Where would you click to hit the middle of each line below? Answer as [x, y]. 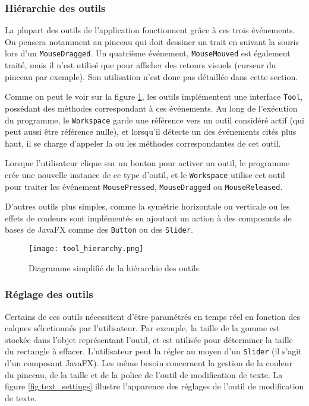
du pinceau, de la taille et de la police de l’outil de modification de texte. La [144, 374]
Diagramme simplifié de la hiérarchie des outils [114, 267]
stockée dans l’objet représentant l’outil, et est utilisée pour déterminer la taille [149, 339]
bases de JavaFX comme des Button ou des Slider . [99, 229]
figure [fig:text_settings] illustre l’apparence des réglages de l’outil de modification [154, 386]
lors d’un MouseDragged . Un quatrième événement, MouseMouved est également [148, 53]
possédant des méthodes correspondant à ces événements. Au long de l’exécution [151, 108]
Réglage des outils [49, 294]
